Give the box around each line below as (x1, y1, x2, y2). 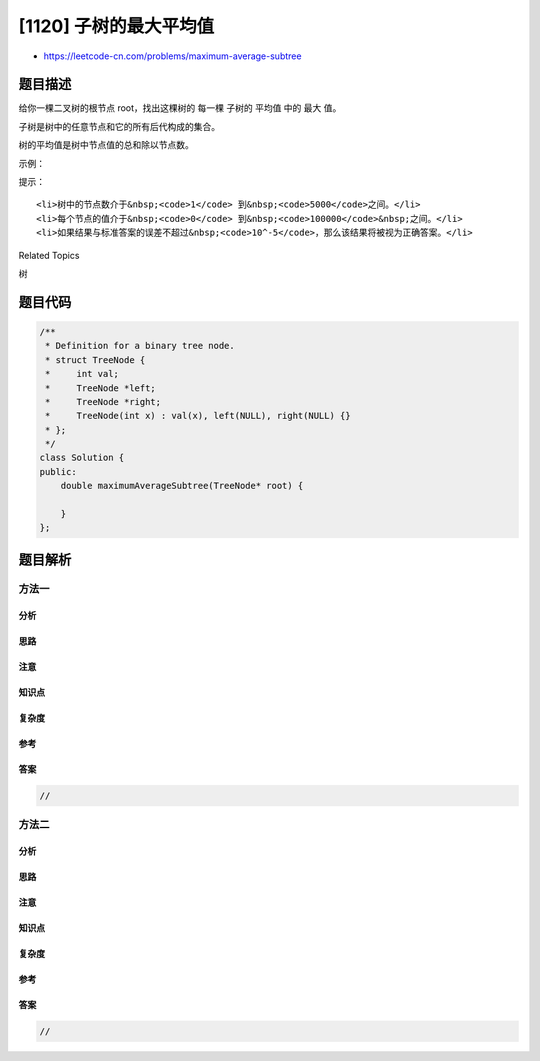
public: (39, 466, 77, 477)
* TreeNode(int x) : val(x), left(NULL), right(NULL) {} (45, 410, 351, 422)
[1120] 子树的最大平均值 (18, 15, 215, 37)
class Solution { (39, 452, 125, 464)
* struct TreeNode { (45, 354, 146, 365)
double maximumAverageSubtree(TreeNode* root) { (60, 480, 304, 492)
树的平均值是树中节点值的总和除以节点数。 (18, 139, 194, 151)
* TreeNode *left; (45, 382, 157, 394)
